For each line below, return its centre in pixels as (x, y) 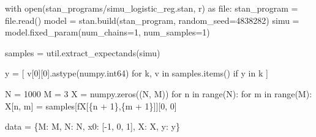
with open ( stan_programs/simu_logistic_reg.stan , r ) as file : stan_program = (152, 8)
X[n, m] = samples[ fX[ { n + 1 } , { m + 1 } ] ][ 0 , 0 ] (91, 106)
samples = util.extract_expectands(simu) (83, 52)
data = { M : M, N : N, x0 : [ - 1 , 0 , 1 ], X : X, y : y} (92, 126)
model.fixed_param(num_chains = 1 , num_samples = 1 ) (107, 32)
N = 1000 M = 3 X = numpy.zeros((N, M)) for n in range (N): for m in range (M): (159, 93)
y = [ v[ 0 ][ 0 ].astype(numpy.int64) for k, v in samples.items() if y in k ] (137, 73)
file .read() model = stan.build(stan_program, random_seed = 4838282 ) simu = (152, 20)
